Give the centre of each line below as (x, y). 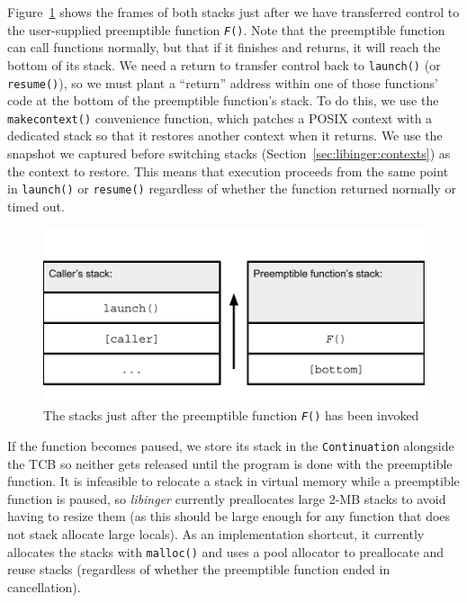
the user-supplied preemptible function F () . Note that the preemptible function (226, 29)
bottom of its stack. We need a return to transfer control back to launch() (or (224, 64)
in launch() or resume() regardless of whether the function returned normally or (232, 189)
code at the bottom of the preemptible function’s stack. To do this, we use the (223, 100)
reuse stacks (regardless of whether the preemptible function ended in (199, 569)
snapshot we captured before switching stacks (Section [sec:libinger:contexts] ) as (229, 153)
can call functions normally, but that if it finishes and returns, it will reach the (224, 47)
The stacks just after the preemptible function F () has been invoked (231, 415)
